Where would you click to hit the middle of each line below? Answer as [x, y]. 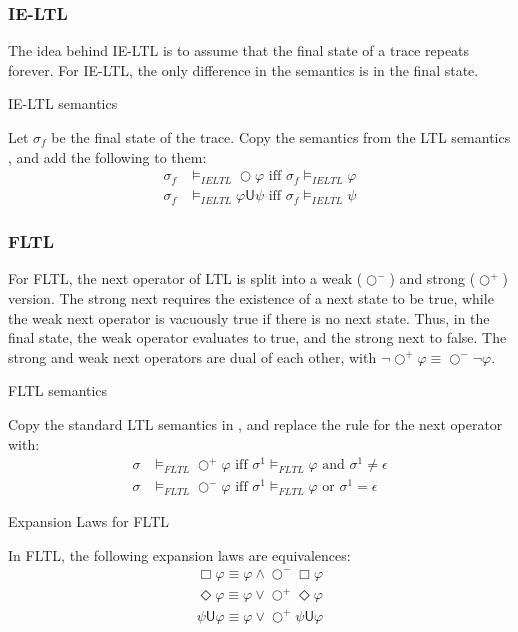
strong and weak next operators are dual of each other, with [192, 356]
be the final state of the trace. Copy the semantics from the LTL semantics [281, 137]
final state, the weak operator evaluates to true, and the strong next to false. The [257, 337]
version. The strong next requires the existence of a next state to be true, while [251, 298]
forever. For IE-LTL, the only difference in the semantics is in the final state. [243, 69]
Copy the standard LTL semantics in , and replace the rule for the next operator [255, 424]
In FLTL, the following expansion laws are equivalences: [179, 555]
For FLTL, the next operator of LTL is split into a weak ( [185, 278]
